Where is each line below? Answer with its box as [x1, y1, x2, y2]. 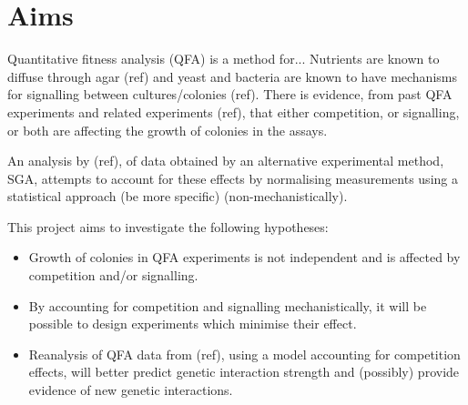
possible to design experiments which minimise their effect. [28, 314, 357, 333]
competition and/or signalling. [28, 266, 198, 285]
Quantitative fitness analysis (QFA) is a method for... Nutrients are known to [7, 49, 440, 68]
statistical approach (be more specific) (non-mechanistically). [7, 187, 348, 206]
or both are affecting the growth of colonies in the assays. [7, 120, 328, 139]
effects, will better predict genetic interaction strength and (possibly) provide [28, 362, 460, 381]
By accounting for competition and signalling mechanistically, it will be [28, 296, 427, 315]
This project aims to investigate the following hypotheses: [7, 217, 329, 236]
